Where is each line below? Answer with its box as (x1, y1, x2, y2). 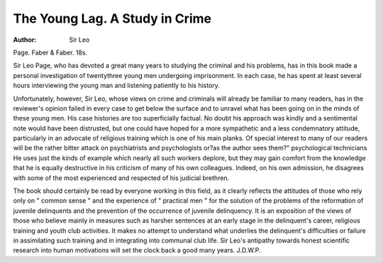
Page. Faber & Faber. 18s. (13, 48, 88, 57)
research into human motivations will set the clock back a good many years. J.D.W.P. (13, 246, 261, 254)
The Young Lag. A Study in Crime (13, 11, 212, 26)
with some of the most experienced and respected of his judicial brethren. (13, 174, 230, 182)
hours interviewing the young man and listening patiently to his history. (13, 82, 220, 90)
